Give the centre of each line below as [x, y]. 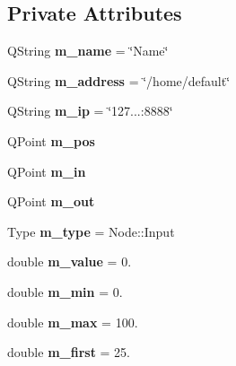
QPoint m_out [51, 201]
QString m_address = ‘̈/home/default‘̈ [119, 80]
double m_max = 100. [73, 322]
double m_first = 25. [69, 352]
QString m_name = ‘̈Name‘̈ [88, 51]
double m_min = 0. [65, 291]
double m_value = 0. [70, 261]
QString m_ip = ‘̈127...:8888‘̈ [90, 111]
